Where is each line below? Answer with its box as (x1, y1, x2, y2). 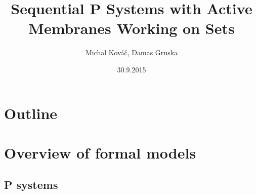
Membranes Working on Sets (28, 18, 235, 38)
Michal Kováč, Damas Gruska (85, 47, 178, 58)
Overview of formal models (4, 142, 196, 163)
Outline (4, 102, 58, 123)
